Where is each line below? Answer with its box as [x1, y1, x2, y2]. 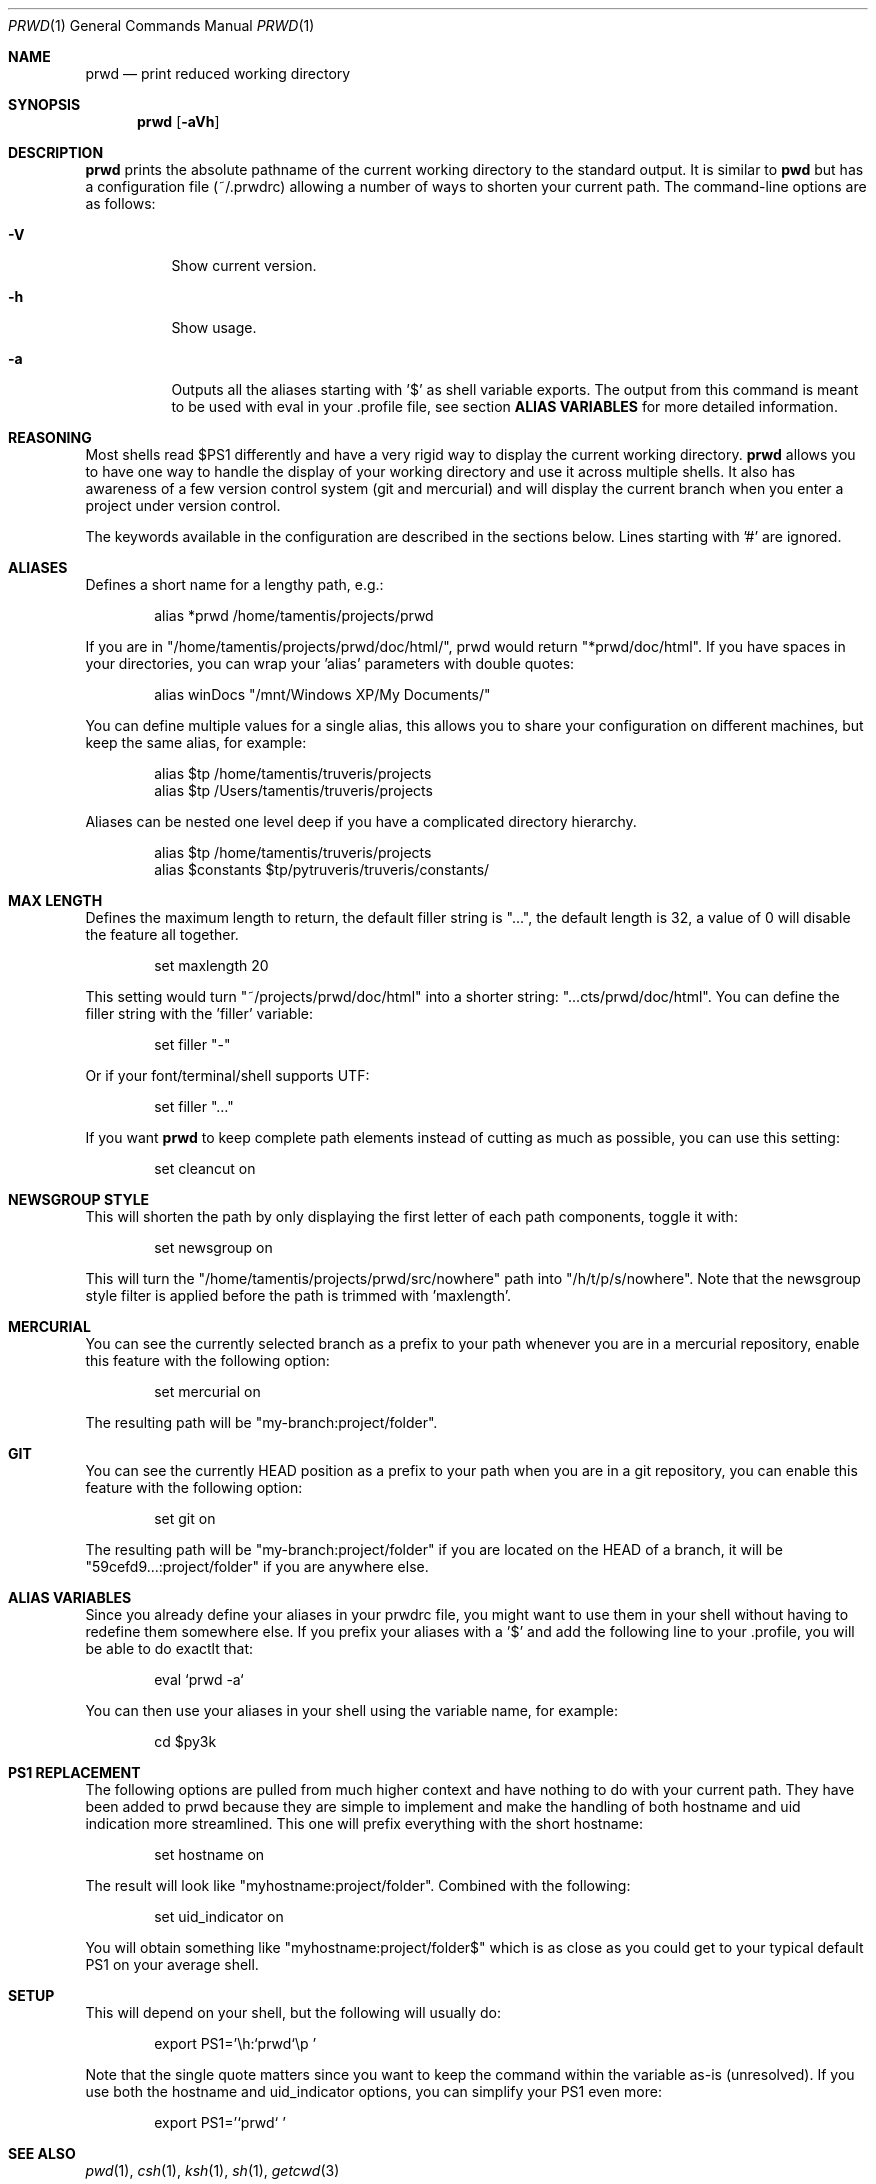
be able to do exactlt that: [85, 1640, 254, 1657]
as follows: [85, 195, 156, 212]
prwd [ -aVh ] [137, 113, 220, 130]
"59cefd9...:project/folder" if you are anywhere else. [85, 1558, 429, 1575]
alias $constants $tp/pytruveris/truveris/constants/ [154, 861, 490, 878]
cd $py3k [154, 1733, 217, 1750]
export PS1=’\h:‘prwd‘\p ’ [154, 2035, 317, 2052]
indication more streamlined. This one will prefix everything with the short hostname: [85, 1815, 644, 1832]
